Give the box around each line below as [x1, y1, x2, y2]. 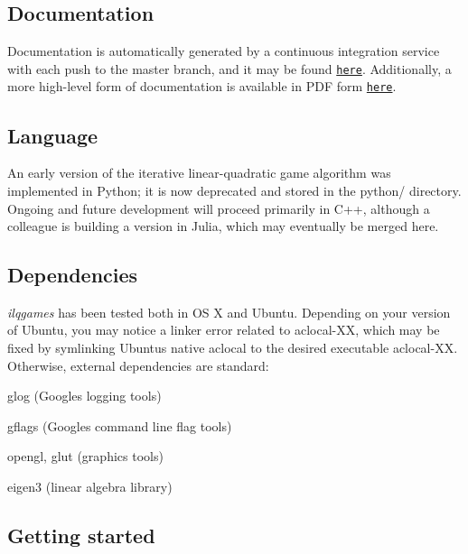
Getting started [7, 522, 155, 549]
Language [7, 121, 98, 149]
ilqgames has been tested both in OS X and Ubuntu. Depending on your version [7, 302, 451, 321]
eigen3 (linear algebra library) [7, 477, 173, 496]
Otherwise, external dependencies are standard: [7, 355, 269, 374]
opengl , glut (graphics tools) [7, 447, 164, 466]
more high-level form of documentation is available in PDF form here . [7, 77, 397, 96]
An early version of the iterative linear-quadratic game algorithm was [7, 163, 391, 182]
